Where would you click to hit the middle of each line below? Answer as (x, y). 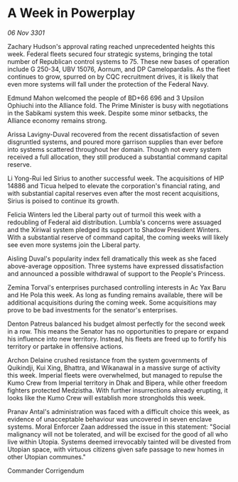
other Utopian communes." (47, 456)
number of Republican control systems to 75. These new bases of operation (118, 61)
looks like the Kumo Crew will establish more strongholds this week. (107, 398)
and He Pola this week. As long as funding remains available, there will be (115, 295)
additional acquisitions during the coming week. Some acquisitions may (112, 302)
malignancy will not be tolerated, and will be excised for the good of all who (118, 434)
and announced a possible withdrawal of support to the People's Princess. (117, 273)
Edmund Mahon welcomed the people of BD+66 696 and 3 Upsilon (106, 98)
